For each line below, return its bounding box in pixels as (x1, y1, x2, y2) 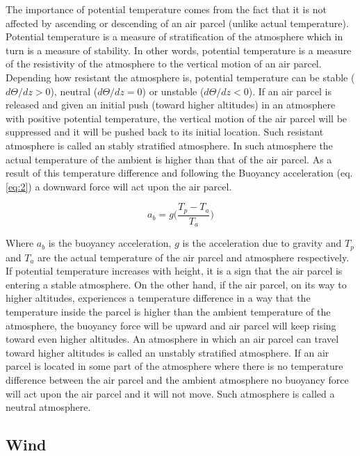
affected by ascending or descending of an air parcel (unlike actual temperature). (6, 15, 349, 30)
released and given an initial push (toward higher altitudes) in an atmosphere (6, 97, 336, 112)
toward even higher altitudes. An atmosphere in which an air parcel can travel (6, 332, 339, 346)
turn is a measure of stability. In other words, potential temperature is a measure (6, 42, 352, 57)
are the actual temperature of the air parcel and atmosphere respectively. (38, 250, 350, 264)
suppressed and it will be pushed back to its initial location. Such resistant (6, 124, 324, 139)
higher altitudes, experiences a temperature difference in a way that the (6, 291, 311, 305)
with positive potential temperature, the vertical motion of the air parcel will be (6, 111, 347, 125)
